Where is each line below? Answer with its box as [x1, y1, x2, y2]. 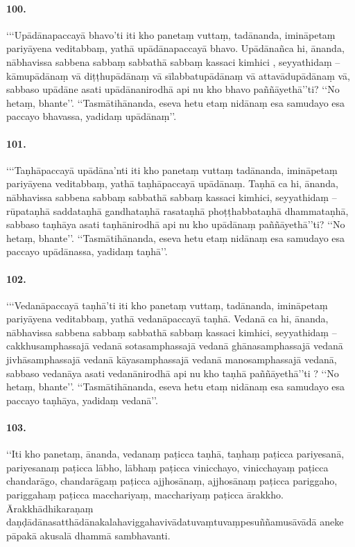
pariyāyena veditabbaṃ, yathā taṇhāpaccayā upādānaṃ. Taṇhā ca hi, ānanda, [6, 176, 338, 191]
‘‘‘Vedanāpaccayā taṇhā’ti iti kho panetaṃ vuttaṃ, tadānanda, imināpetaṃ [6, 297, 328, 312]
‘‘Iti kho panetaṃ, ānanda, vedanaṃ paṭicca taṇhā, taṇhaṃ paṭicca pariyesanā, [6, 446, 345, 461]
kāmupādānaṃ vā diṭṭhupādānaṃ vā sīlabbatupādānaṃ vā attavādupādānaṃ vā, [6, 68, 350, 83]
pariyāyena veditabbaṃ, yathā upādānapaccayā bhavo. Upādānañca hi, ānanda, [6, 41, 345, 55]
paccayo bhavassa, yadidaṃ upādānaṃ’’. [6, 109, 177, 123]
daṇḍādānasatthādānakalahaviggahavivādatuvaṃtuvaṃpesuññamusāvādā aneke [6, 514, 344, 529]
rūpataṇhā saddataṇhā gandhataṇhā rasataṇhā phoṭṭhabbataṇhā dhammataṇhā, [6, 203, 349, 218]
